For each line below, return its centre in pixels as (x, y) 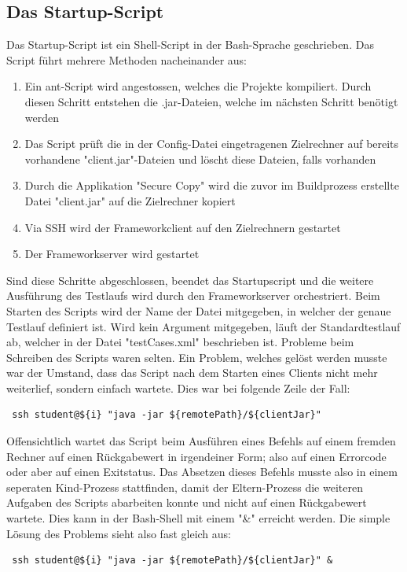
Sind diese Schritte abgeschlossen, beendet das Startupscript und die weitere (190, 280)
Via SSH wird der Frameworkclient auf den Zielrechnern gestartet (183, 227)
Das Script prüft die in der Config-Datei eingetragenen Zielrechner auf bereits (212, 144)
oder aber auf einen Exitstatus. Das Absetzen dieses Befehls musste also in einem (202, 472)
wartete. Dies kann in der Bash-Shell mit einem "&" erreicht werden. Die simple (198, 518)
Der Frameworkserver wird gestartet (112, 254)
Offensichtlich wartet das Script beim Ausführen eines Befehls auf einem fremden (201, 441)
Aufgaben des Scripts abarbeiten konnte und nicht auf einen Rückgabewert (187, 502)
